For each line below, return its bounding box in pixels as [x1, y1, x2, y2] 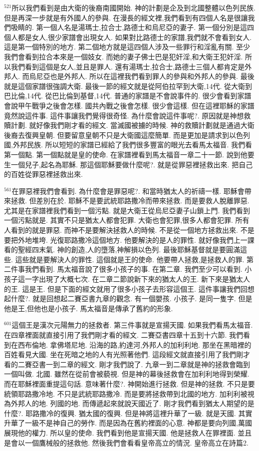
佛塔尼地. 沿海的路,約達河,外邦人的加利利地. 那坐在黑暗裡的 [57, 339, 252, 350]
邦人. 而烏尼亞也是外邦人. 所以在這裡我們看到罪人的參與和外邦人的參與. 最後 [4, 71, 255, 81]
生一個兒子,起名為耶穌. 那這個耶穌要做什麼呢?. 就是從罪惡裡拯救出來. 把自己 [4, 159, 253, 169]
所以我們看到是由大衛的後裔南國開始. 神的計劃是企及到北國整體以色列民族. [11, 2, 256, 12]
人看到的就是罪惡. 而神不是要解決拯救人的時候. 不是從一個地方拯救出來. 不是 [4, 225, 255, 235]
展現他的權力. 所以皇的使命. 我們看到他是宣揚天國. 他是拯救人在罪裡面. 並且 [4, 427, 252, 438]
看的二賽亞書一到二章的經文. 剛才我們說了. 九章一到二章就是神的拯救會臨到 [4, 359, 251, 369]
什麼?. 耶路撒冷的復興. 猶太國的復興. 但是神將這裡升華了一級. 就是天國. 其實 [4, 408, 253, 418]
